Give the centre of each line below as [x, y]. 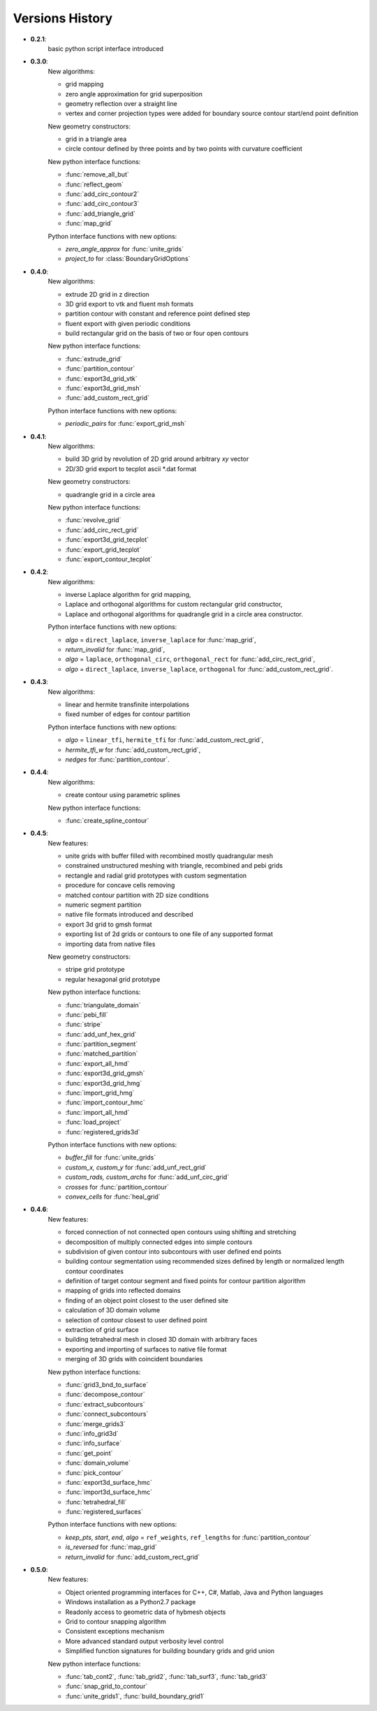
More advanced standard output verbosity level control [145, 1641]
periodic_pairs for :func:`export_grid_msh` [126, 424]
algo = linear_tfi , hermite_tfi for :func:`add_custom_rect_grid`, [164, 740]
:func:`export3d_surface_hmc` [109, 1482]
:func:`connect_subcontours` [107, 1414]
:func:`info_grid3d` [92, 1433]
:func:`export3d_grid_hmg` [104, 1083]
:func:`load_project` [94, 1122]
